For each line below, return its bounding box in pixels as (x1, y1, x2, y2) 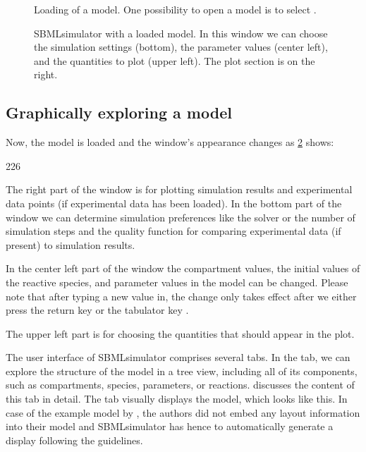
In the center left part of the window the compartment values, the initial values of (6, 261, 360, 276)
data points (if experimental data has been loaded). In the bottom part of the (6, 195, 342, 210)
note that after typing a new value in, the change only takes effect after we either (6, 288, 357, 303)
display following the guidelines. (6, 432, 143, 447)
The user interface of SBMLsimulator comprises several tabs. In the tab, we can (6, 350, 350, 365)
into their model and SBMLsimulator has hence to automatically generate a (6, 419, 334, 434)
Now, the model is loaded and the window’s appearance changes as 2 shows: (6, 135, 334, 149)
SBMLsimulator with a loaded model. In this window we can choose (34, 25, 328, 40)
